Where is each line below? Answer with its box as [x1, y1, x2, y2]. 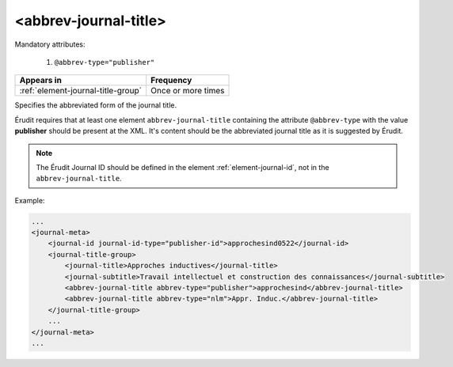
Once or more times [150, 85, 225, 96]
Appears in [19, 75, 63, 86]
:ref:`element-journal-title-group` [19, 85, 143, 96]
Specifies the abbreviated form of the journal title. [14, 100, 177, 110]
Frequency [150, 75, 192, 86]
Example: [14, 195, 45, 205]
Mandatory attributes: [14, 40, 86, 49]
